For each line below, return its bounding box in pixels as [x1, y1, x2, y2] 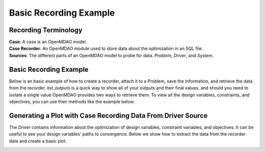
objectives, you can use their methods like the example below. [9, 98, 135, 105]
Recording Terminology [9, 26, 83, 34]
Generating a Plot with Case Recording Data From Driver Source [9, 111, 208, 120]
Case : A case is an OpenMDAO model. [9, 39, 87, 45]
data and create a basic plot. [9, 138, 67, 144]
